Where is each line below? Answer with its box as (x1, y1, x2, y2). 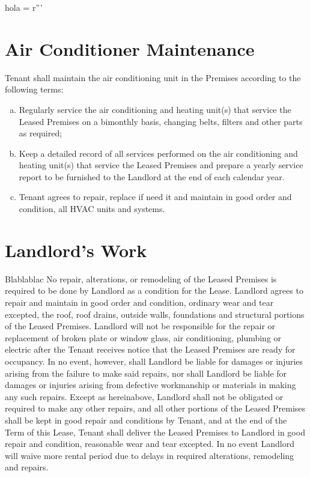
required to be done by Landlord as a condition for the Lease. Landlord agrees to (5, 284, 303, 297)
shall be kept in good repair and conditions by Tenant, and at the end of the (5, 413, 287, 426)
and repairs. (5, 461, 49, 473)
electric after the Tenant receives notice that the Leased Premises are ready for (5, 343, 296, 356)
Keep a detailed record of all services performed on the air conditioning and (19, 147, 298, 159)
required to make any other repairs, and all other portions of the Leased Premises (5, 402, 306, 415)
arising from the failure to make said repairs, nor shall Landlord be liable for (5, 366, 287, 379)
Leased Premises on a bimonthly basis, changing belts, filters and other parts (19, 115, 303, 127)
